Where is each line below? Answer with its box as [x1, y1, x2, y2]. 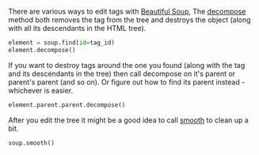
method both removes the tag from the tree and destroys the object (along [8, 15, 251, 25]
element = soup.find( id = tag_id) [8, 39, 115, 47]
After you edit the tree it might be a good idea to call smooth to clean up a [8, 115, 249, 125]
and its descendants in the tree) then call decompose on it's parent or [8, 69, 236, 78]
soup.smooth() [8, 138, 55, 147]
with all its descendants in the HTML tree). [8, 24, 147, 32]
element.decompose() [8, 46, 77, 54]
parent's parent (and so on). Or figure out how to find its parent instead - [8, 77, 246, 86]
